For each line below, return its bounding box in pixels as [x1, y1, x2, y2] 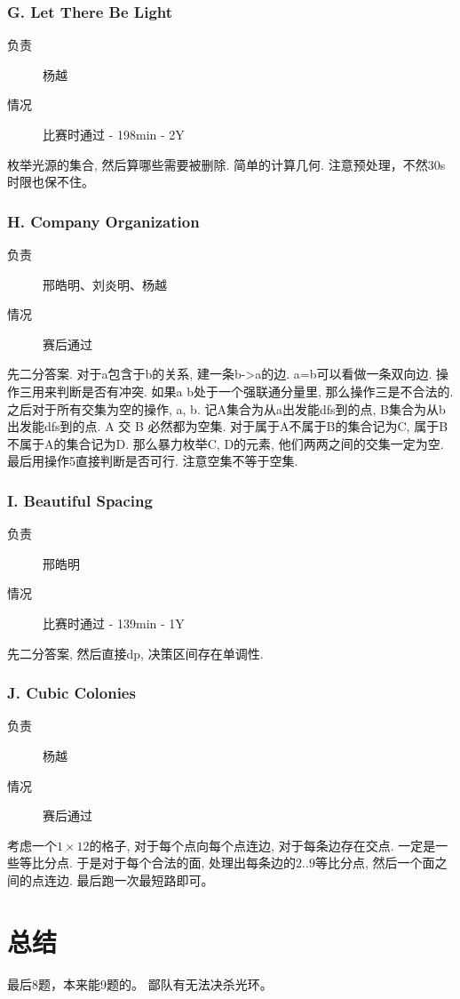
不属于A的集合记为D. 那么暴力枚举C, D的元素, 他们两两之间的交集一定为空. [7, 434, 444, 452]
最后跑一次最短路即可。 [76, 870, 214, 889]
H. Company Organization [7, 210, 200, 232]
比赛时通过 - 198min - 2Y [43, 125, 185, 143]
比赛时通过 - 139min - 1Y [43, 613, 185, 632]
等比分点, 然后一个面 [314, 853, 435, 872]
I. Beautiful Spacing [7, 489, 153, 511]
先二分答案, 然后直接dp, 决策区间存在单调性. [7, 643, 264, 662]
